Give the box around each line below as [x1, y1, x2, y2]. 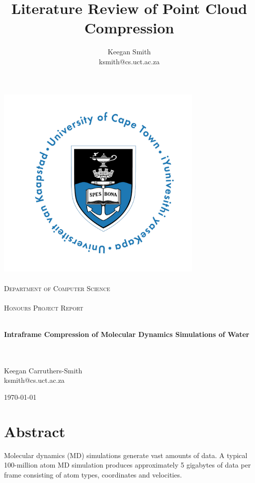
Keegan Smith [107, 46, 151, 57]
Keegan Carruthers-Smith [4, 365, 83, 375]
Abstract [4, 421, 66, 441]
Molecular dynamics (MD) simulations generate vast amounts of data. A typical [4, 450, 248, 460]
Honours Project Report [4, 302, 84, 313]
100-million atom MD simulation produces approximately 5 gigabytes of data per [4, 460, 251, 470]
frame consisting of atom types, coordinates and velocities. [4, 469, 182, 480]
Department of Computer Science [4, 283, 110, 293]
